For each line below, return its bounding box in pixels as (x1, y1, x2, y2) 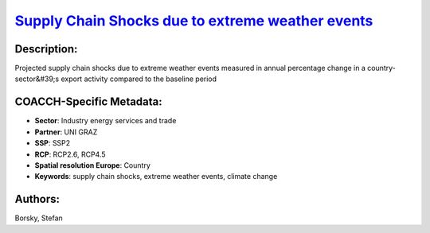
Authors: (14, 192, 60, 206)
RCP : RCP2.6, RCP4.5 (34, 150, 107, 159)
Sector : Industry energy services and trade (34, 116, 177, 126)
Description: (14, 42, 78, 56)
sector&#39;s (14, 74, 60, 83)
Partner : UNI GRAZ (34, 127, 98, 137)
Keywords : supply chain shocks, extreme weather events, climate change (34, 172, 278, 181)
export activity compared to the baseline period (61, 74, 217, 83)
